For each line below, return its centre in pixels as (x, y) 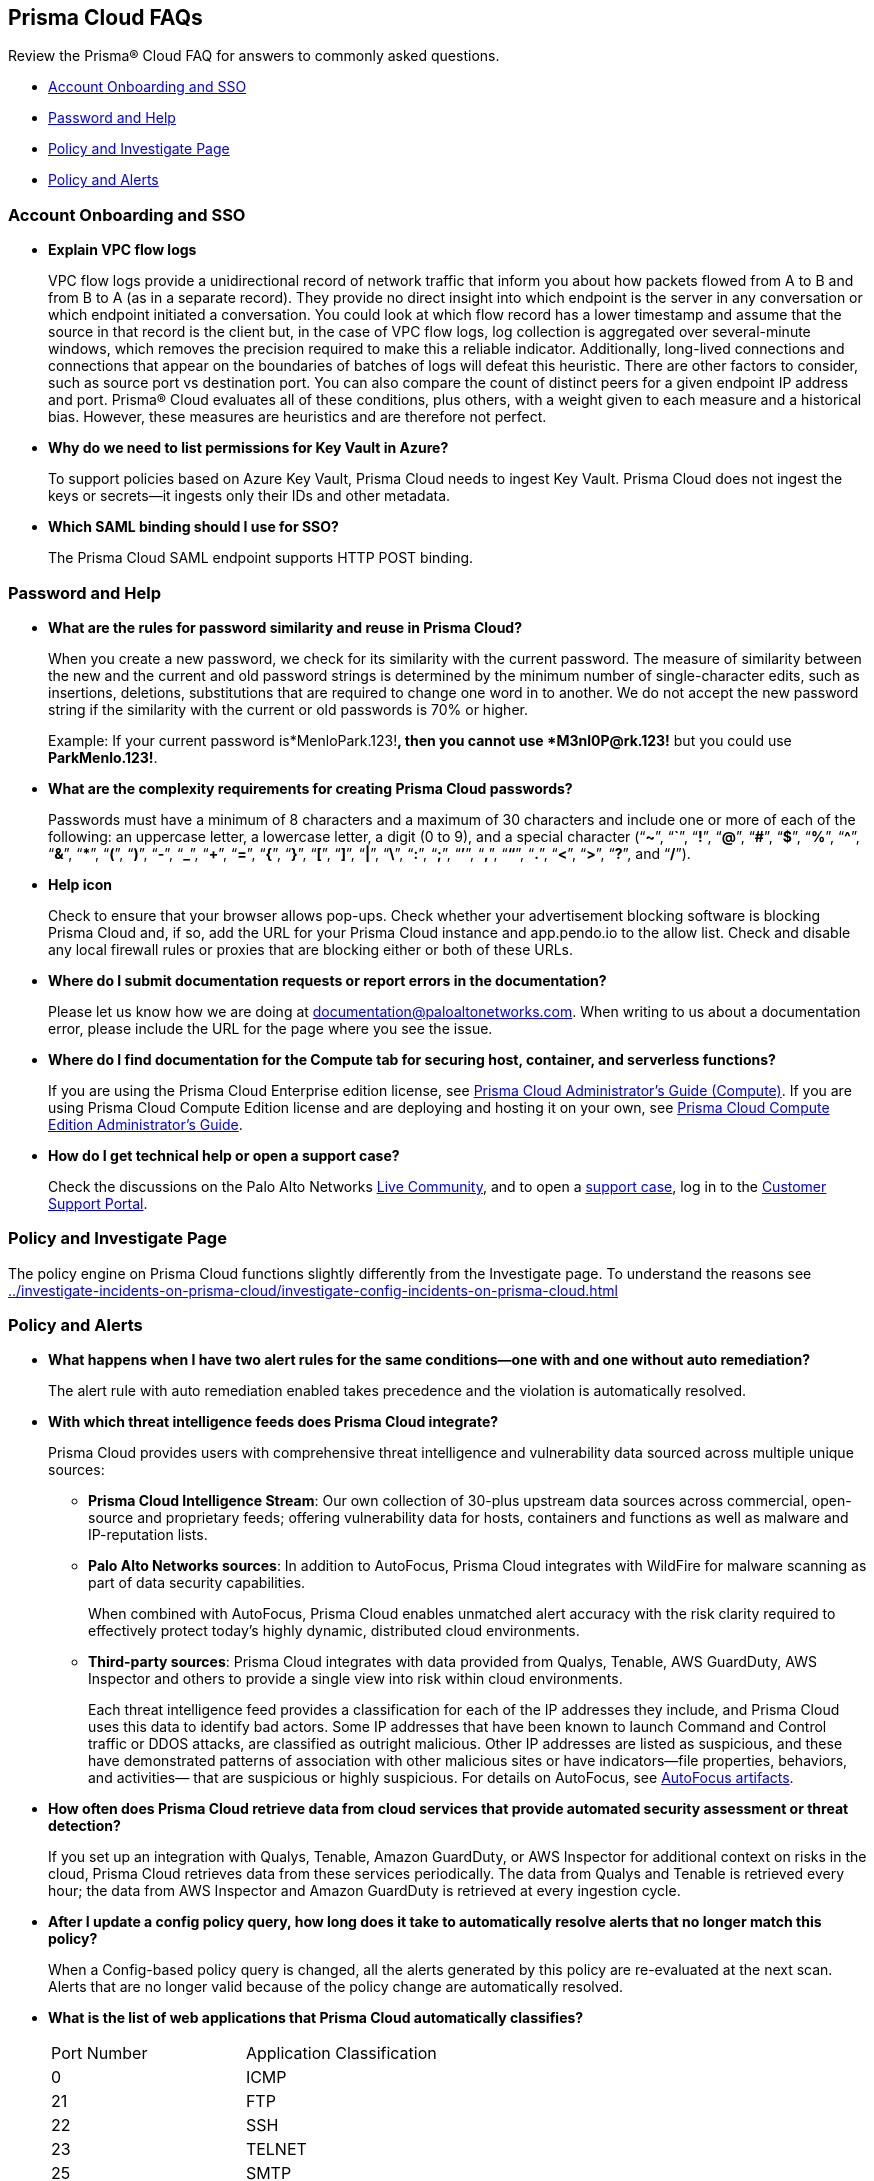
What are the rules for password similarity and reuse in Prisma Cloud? (285, 627)
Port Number (99, 2053)
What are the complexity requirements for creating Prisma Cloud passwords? (310, 788)
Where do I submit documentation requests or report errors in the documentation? (327, 980)
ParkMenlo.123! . (103, 757)
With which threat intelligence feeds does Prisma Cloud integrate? (273, 1422)
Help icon (80, 884)
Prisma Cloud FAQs (105, 17)
